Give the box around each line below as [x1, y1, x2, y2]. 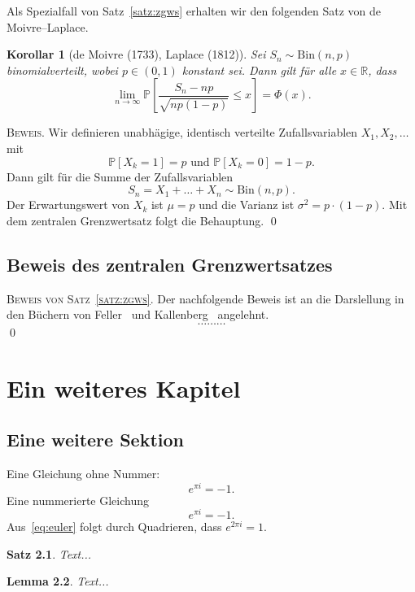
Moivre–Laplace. [7, 18, 89, 35]
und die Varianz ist [199, 196, 295, 213]
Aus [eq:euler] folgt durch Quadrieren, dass [7, 518, 222, 535]
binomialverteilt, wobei [7, 61, 118, 78]
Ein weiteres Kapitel [7, 371, 241, 404]
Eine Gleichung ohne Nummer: [7, 464, 160, 481]
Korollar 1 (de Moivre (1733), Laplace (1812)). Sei [7, 46, 266, 63]
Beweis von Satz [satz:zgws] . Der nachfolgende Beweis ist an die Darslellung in [7, 289, 404, 307]
